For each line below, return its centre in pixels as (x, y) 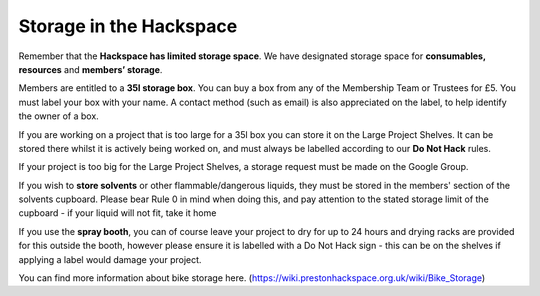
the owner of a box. (58, 116)
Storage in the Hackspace (128, 26)
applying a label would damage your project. (110, 259)
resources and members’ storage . (90, 69)
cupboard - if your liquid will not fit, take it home (117, 213)
